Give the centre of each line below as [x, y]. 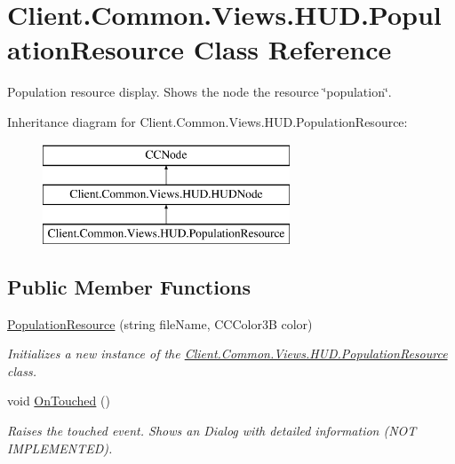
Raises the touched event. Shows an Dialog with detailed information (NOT [212, 431]
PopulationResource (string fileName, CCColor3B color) [160, 323]
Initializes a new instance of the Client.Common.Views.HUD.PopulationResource [227, 354]
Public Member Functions [129, 286]
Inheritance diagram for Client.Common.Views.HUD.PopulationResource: [208, 121]
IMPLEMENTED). [60, 448]
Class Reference [292, 49]
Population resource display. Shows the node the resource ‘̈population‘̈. [200, 92]
